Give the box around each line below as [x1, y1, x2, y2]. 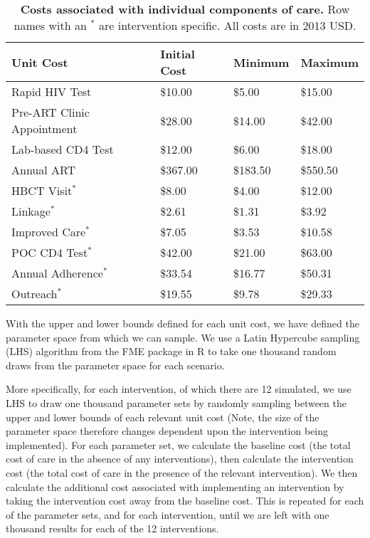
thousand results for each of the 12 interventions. [6, 521, 219, 536]
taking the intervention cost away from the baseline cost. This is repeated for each [6, 493, 364, 508]
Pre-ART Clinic [11, 104, 90, 120]
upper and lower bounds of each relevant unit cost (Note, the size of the [6, 409, 319, 424]
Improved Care [11, 223, 86, 240]
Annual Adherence [11, 265, 103, 281]
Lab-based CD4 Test [11, 141, 114, 157]
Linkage [11, 203, 51, 219]
